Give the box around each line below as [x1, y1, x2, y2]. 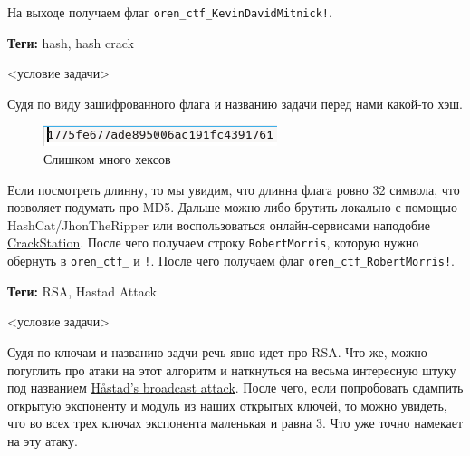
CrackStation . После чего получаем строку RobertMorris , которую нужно [7, 233, 419, 252]
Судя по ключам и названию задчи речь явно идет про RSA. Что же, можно [7, 342, 427, 361]
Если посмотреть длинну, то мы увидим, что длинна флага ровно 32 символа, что [7, 179, 460, 199]
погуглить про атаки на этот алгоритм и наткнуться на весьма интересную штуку [7, 360, 456, 379]
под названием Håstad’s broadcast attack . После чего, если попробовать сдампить [7, 378, 464, 397]
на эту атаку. [7, 431, 78, 450]
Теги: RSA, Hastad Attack [7, 281, 157, 300]
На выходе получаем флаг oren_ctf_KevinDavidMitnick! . [7, 3, 332, 21]
